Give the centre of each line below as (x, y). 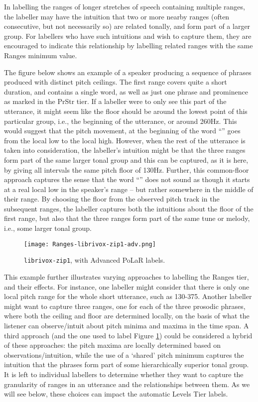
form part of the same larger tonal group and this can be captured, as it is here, (126, 159)
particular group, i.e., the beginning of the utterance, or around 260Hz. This (121, 121)
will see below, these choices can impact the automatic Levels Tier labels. (116, 394)
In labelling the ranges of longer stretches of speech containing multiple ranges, (125, 6)
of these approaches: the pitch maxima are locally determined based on (113, 345)
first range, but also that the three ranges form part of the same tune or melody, (127, 218)
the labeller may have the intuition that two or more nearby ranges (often (117, 16)
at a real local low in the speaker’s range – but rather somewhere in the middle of (129, 189)
